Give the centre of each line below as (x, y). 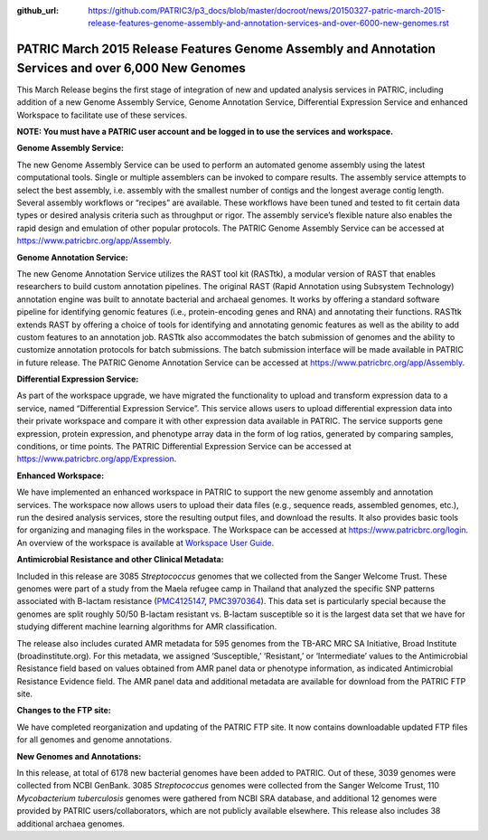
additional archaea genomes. (71, 824)
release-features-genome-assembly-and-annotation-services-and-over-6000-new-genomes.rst (268, 24)
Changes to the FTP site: (64, 711)
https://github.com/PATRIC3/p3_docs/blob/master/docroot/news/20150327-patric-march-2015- (267, 10)
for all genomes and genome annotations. (94, 740)
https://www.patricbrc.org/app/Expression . (97, 459)
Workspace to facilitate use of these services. (102, 115)
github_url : (38, 10)
